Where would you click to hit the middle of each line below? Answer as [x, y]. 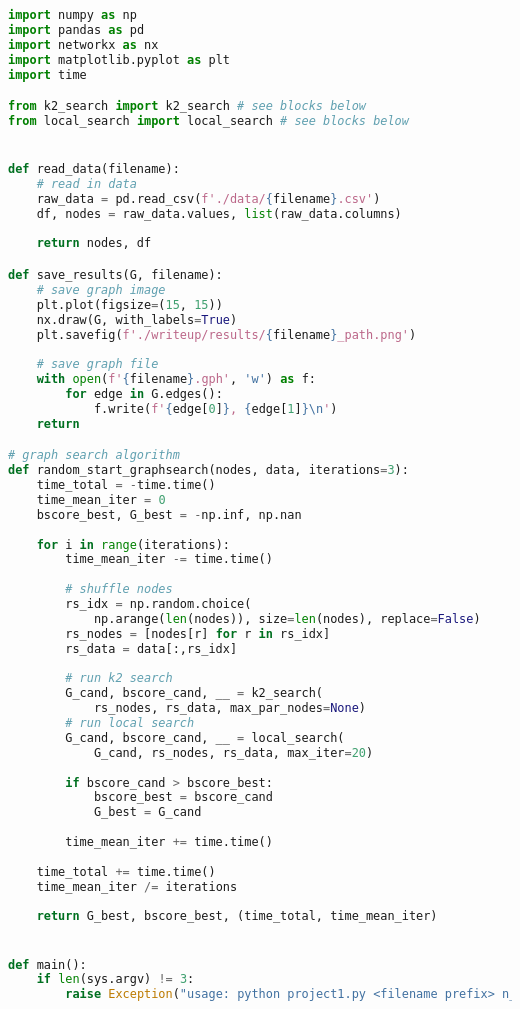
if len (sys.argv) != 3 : [115, 979]
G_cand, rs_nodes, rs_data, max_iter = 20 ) [233, 752]
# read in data [86, 183]
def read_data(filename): [94, 169]
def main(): [47, 964]
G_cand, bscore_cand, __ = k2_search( [194, 693]
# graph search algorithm [94, 455]
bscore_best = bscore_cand [183, 797]
